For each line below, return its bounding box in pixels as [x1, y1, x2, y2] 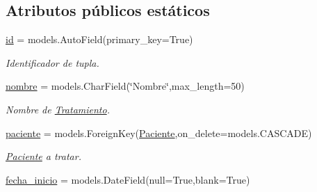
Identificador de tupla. [6, 55, 99, 70]
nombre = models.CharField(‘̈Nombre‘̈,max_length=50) [6, 79, 245, 93]
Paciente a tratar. [6, 149, 81, 163]
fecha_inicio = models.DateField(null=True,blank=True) [6, 172, 250, 186]
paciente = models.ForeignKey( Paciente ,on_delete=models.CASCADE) [6, 125, 312, 140]
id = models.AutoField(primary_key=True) [6, 32, 193, 47]
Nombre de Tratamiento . [6, 102, 110, 116]
